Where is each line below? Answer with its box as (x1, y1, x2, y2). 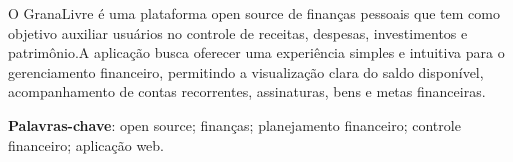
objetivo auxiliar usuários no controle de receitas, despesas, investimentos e (8, 22, 468, 43)
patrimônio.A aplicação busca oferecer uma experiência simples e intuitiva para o (8, 42, 505, 63)
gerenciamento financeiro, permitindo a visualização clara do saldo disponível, (8, 61, 484, 82)
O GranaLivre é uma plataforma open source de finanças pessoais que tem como (8, 3, 500, 23)
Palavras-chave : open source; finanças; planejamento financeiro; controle (8, 114, 461, 135)
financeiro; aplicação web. (8, 134, 164, 155)
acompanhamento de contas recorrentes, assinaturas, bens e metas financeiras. (8, 81, 486, 102)
